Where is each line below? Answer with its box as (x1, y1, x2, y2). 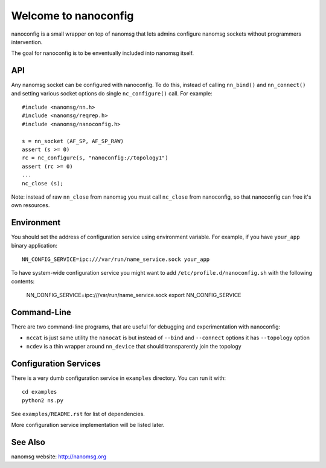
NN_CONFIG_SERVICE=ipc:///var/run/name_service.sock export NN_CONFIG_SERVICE (26, 292, 241, 299)
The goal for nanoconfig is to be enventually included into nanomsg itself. (11, 50, 194, 57)
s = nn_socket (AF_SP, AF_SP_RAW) (22, 138, 124, 144)
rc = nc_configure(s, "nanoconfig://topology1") (22, 155, 168, 161)
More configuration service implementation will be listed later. (11, 422, 165, 429)
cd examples (22, 388, 57, 396)
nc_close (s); (22, 180, 63, 187)
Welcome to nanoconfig (11, 9, 134, 22)
